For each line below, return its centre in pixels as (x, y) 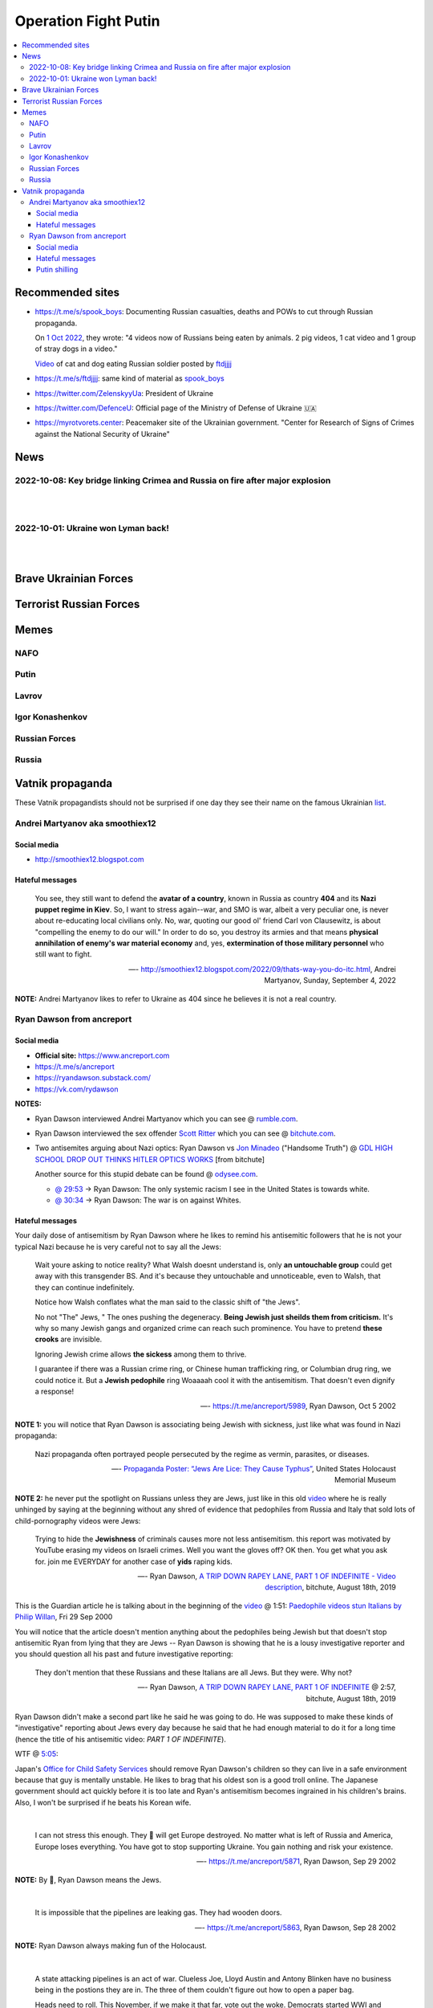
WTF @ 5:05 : (37, 1754)
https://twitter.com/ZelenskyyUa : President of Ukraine (124, 393)
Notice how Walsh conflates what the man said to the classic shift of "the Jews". (168, 1302)
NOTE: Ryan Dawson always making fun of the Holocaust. (111, 1946)
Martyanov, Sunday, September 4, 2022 (330, 981)
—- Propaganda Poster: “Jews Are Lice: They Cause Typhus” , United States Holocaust (253, 1468)
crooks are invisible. (69, 1339)
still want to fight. (63, 954)
